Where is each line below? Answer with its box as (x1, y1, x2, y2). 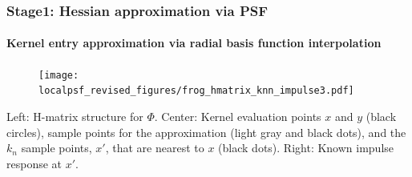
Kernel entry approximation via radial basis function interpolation (6, 34, 382, 51)
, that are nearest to (105, 139, 204, 156)
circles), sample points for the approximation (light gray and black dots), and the (6, 123, 406, 140)
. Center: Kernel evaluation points (154, 107, 321, 124)
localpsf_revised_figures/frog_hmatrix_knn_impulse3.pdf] (38, 85, 354, 97)
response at (6, 155, 63, 171)
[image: (38, 69, 79, 81)
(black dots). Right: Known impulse (218, 139, 394, 156)
